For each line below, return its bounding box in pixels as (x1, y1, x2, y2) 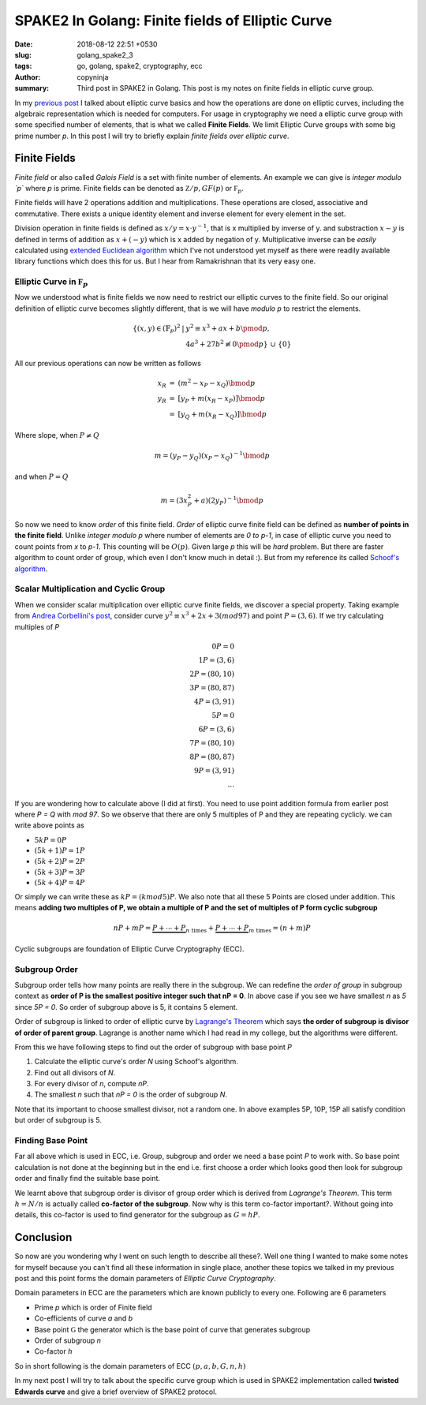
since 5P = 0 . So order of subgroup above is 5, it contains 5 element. (14, 1002, 238, 1011)
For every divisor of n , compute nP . (34, 1079, 149, 1089)
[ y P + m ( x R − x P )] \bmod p (177, 394, 266, 405)
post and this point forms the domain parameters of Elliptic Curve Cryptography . (14, 1274, 276, 1284)
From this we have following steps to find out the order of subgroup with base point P (14, 1042, 292, 1052)
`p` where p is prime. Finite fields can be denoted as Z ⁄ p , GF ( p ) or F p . (14, 183, 244, 195)
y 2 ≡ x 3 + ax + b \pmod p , (185, 323, 270, 333)
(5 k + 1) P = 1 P (34, 846, 86, 855)
